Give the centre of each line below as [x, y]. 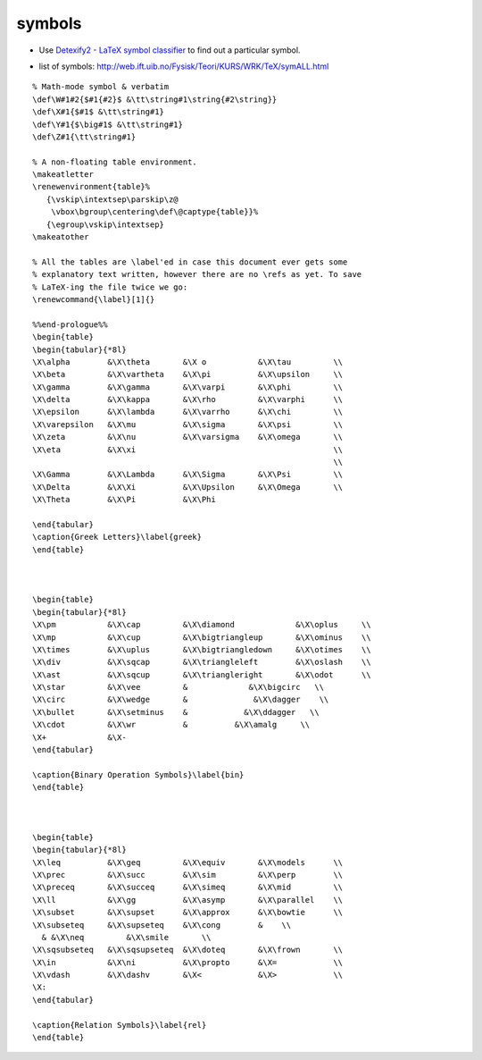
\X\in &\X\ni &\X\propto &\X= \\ [188, 962]
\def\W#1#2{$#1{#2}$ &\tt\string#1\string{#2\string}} [155, 99]
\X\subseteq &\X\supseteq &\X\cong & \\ [162, 925]
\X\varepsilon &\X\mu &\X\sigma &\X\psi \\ [188, 424]
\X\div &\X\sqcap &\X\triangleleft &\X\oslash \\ [202, 662]
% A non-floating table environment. [115, 162]
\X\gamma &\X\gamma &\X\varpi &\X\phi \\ [188, 387]
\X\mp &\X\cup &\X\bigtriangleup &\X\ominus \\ [202, 637]
